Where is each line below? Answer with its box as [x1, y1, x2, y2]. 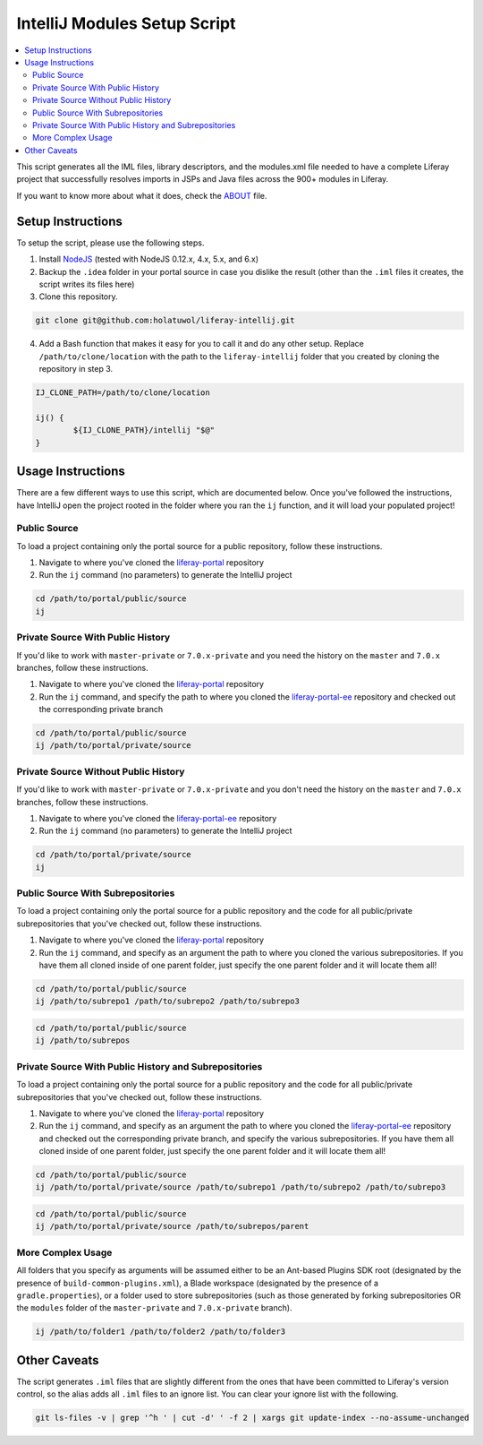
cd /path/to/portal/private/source [35, 849, 191, 860]
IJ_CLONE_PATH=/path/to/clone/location [35, 388, 210, 398]
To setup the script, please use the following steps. [16, 237, 205, 248]
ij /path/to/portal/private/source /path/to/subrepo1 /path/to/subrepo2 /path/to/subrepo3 [35, 1183, 446, 1192]
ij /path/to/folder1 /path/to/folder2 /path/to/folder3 [35, 1327, 286, 1337]
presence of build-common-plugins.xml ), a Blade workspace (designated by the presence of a [16, 1277, 379, 1288]
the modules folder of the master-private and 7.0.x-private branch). [16, 1303, 292, 1313]
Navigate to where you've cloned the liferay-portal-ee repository [38, 813, 277, 823]
